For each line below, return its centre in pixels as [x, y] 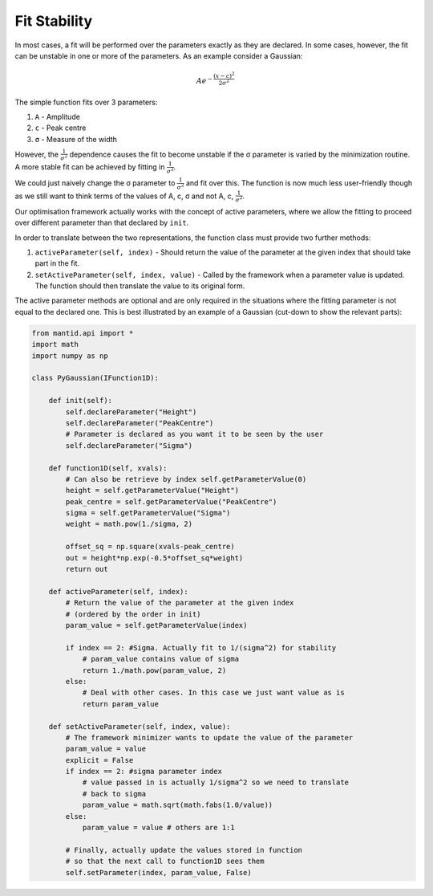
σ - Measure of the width [76, 139]
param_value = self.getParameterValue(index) [156, 625]
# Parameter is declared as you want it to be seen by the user [194, 434]
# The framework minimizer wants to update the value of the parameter [209, 737]
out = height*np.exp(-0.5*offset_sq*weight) [154, 558]
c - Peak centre [61, 128]
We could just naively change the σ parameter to [95, 183]
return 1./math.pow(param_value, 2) [154, 670]
